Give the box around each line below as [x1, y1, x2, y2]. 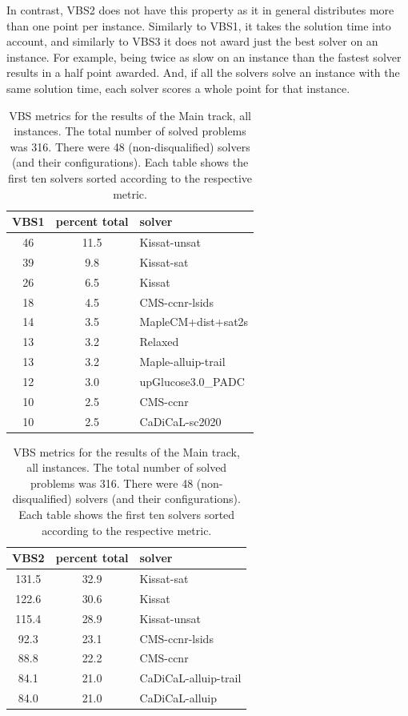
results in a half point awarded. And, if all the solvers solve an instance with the [6, 64, 400, 81]
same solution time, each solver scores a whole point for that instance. [6, 79, 350, 96]
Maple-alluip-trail [139, 353, 226, 370]
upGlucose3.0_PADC [139, 372, 245, 389]
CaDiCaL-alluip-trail [139, 670, 242, 686]
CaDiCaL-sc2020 [139, 412, 222, 429]
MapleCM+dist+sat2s [139, 313, 249, 330]
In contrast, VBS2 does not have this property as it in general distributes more [6, 2, 394, 18]
